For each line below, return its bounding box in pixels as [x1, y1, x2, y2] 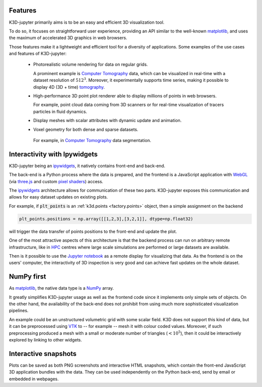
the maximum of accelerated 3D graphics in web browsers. [9, 35, 128, 41]
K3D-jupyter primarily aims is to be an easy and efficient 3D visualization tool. [9, 19, 164, 25]
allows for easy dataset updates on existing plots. [9, 194, 108, 200]
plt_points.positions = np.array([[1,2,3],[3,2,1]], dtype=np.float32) [19, 216, 194, 221]
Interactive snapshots [9, 349, 77, 358]
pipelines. [9, 308, 29, 313]
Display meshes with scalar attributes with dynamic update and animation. [33, 118, 182, 124]
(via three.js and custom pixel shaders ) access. [9, 178, 104, 184]
